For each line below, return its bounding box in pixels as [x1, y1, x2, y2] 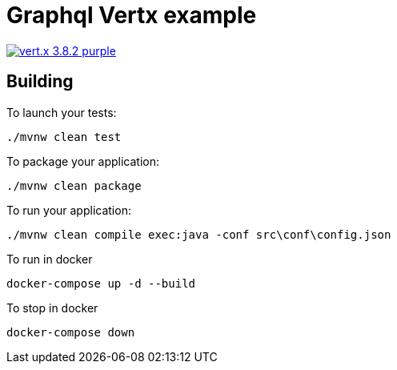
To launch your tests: [6, 105, 117, 119]
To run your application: [6, 203, 131, 217]
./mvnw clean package [6, 179, 142, 192]
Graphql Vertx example [6, 2, 257, 29]
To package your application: [6, 154, 160, 168]
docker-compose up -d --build [6, 276, 196, 290]
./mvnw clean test [6, 130, 122, 143]
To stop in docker [6, 300, 98, 315]
